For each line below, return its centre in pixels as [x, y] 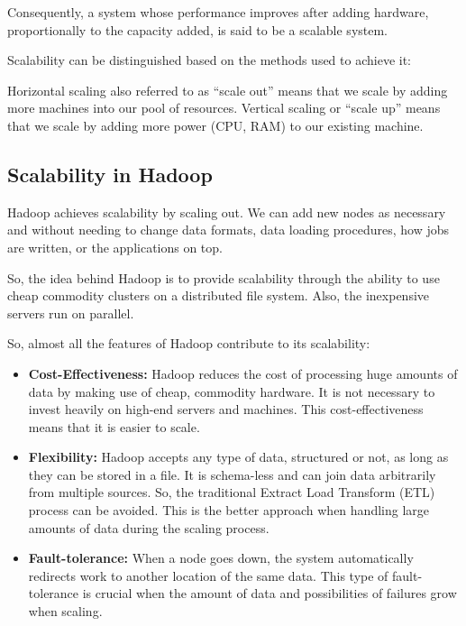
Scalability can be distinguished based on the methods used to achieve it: [209, 60]
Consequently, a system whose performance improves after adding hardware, [218, 12]
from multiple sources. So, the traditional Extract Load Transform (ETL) [232, 492]
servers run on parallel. [71, 313]
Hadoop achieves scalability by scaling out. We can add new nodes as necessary [227, 212]
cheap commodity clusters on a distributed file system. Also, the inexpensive [219, 295]
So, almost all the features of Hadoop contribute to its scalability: [189, 343]
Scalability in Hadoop [110, 174]
